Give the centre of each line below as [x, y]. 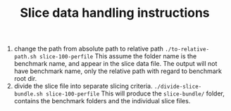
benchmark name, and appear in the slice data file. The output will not [115, 64]
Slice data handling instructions [115, 13]
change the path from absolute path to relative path [89, 49]
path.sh [25, 57]
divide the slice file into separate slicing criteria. [83, 86]
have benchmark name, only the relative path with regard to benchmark [118, 71]
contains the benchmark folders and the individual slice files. [102, 101]
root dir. [25, 79]
